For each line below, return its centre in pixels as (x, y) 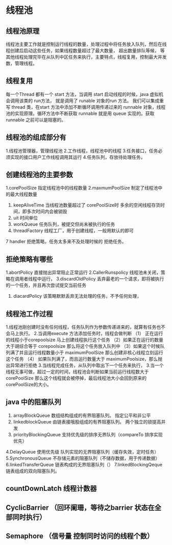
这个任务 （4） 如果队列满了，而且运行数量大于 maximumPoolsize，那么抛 (84, 359)
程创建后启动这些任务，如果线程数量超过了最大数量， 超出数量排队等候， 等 (85, 51)
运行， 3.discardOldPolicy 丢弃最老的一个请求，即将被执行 (103, 279)
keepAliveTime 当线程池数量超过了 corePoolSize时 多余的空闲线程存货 (87, 205)
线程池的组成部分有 (36, 138)
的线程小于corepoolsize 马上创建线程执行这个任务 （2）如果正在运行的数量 (85, 340)
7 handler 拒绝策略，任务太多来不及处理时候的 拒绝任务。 (66, 242)
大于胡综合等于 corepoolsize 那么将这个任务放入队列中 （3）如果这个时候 (83, 346)
